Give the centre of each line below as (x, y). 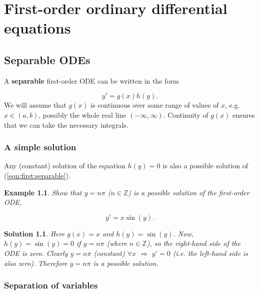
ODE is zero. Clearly (36, 253)
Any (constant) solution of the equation (65, 166)
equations (37, 28)
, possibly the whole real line (82, 114)
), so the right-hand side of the (194, 243)
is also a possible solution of (205, 166)
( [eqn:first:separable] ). (37, 175)
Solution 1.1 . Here (34, 233)
